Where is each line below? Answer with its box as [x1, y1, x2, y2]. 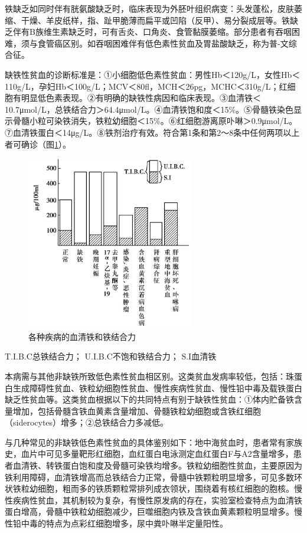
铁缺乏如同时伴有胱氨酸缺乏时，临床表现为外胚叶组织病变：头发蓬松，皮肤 [5, 2, 294, 14]
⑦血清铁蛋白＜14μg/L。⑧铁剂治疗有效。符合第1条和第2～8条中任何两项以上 [5, 126, 300, 138]
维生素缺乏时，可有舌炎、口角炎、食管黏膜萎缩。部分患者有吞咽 [43, 25, 292, 38]
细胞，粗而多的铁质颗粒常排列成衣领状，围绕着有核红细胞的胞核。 [37, 482, 294, 495]
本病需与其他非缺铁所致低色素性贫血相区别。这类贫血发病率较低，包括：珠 [5, 369, 294, 382]
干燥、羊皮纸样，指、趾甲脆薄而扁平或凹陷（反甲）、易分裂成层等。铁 [21, 14, 290, 26]
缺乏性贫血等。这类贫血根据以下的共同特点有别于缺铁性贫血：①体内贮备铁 [5, 393, 294, 406]
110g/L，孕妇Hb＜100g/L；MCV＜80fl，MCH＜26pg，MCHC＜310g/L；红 [5, 80, 288, 92]
